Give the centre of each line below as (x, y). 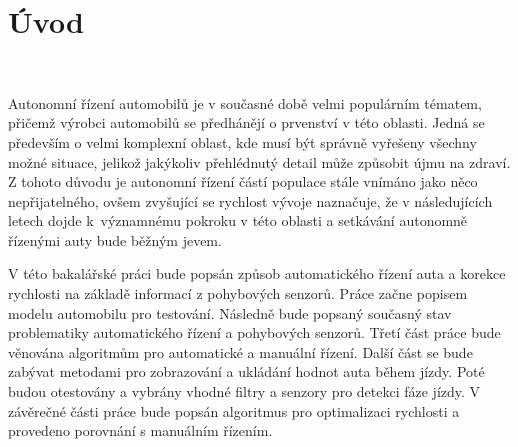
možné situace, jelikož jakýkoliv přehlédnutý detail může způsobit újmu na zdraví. (259, 161)
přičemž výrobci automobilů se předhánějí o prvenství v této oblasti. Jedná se (246, 122)
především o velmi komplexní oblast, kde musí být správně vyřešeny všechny (242, 141)
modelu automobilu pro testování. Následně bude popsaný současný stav (230, 312)
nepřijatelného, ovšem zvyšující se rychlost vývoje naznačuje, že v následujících (250, 200)
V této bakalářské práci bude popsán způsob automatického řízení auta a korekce (257, 273)
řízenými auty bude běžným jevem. (115, 239)
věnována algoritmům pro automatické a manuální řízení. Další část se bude (240, 351)
